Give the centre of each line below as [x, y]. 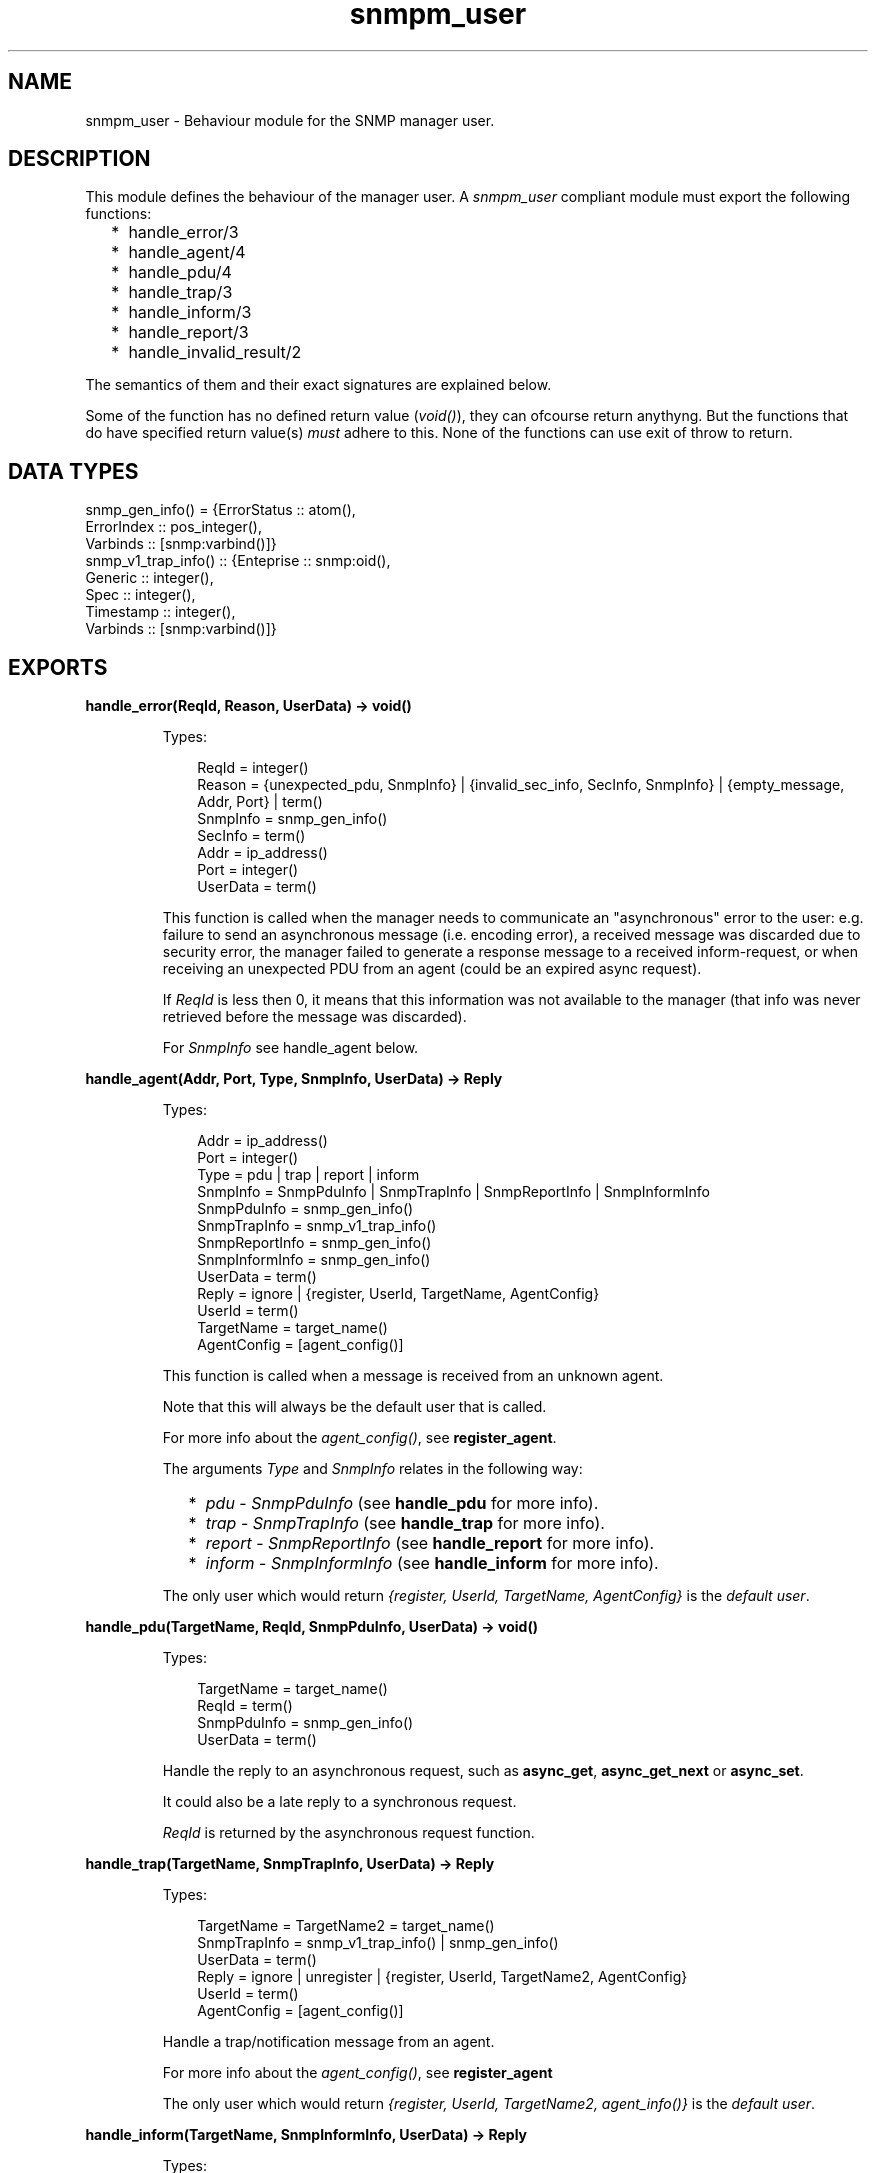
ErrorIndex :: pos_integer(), [173, 527]
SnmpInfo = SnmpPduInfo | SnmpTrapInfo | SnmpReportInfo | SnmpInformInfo [453, 1192]
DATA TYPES [73, 471]
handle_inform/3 [190, 312]
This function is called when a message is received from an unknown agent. [413, 1376]
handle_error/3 [183, 232]
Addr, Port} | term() [260, 802]
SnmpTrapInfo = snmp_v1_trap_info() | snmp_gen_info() [378, 1943]
